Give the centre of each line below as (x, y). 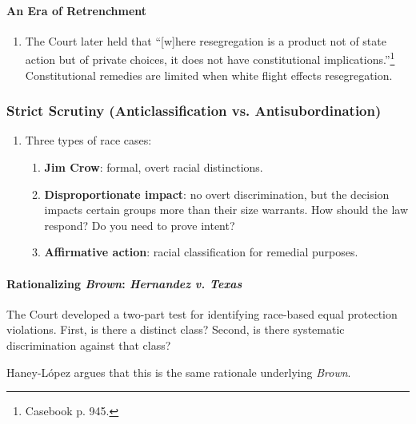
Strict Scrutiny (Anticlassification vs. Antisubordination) (194, 111)
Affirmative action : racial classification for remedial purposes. (201, 252)
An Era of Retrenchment (77, 10)
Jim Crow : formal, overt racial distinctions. (154, 167)
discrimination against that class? (89, 345)
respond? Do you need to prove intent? (140, 225)
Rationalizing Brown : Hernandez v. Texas (124, 283)
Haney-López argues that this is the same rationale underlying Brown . (179, 372)
